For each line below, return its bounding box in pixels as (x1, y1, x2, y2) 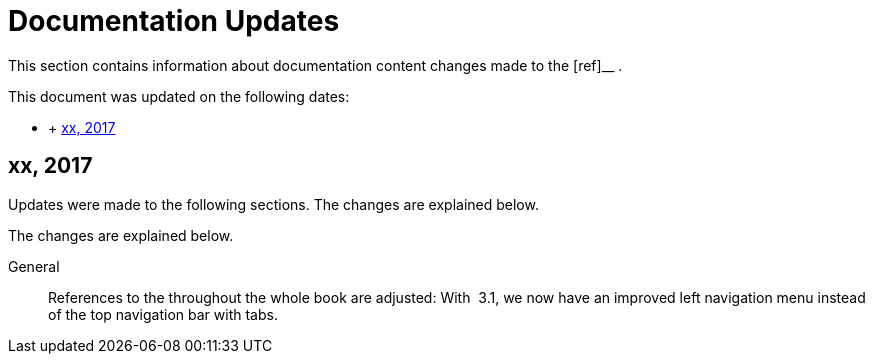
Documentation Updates (8, 4, 340, 38)
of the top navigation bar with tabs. (48, 305, 278, 323)
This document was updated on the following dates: (8, 87, 350, 105)
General (8, 257, 60, 275)
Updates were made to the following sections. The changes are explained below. (8, 195, 539, 213)
